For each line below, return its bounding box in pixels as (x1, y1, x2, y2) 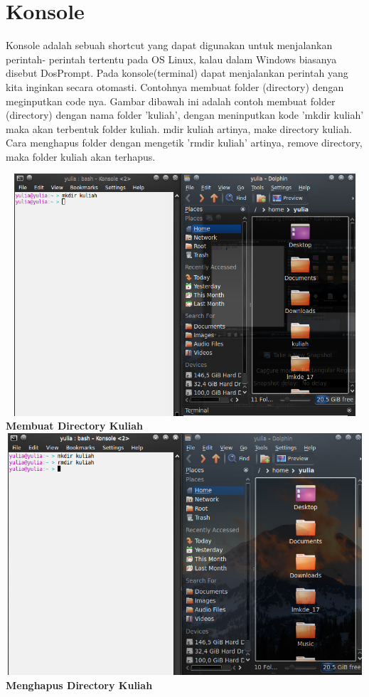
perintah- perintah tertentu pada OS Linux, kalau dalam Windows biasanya (6, 51, 337, 66)
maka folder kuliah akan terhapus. (6, 149, 156, 164)
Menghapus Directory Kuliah (6, 677, 153, 692)
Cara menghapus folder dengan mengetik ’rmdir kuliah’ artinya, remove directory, (6, 135, 363, 150)
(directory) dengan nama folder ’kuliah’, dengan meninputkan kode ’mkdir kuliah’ (6, 107, 364, 122)
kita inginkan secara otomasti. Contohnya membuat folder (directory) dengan (6, 79, 344, 94)
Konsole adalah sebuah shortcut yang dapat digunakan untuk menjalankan (6, 38, 333, 53)
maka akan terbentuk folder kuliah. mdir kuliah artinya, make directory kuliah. (6, 121, 352, 136)
